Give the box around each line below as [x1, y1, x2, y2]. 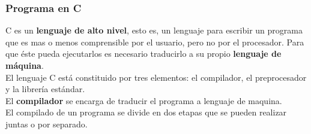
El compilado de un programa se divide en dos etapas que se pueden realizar [5, 106, 287, 118]
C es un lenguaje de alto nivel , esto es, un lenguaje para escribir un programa [5, 24, 303, 36]
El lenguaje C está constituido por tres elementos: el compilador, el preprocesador [5, 71, 307, 83]
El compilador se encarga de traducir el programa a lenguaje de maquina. [5, 94, 282, 106]
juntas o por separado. [5, 117, 88, 130]
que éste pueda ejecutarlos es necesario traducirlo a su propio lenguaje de [5, 47, 282, 60]
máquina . [5, 59, 44, 71]
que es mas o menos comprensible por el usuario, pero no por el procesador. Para [5, 35, 304, 48]
